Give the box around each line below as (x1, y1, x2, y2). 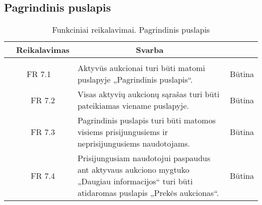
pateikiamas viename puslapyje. (77, 100, 189, 112)
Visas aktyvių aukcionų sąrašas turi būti (77, 88, 220, 100)
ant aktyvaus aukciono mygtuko (77, 164, 189, 176)
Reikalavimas (16, 44, 70, 56)
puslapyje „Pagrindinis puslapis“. (77, 74, 193, 86)
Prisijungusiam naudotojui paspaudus (77, 152, 211, 164)
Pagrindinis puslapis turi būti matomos (77, 114, 216, 126)
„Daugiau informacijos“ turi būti (77, 175, 193, 187)
